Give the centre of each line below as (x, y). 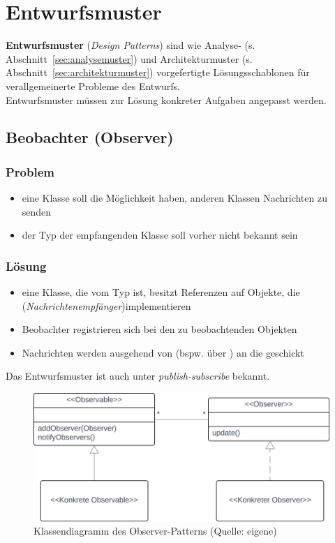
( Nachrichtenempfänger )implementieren (106, 305)
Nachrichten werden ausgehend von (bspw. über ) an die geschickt (163, 352)
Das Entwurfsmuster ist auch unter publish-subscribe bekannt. (138, 376)
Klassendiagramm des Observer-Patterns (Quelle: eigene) (155, 531)
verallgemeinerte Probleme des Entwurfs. (93, 85)
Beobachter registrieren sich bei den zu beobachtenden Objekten (159, 329)
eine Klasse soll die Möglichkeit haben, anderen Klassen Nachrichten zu (174, 198)
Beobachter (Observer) (90, 137)
